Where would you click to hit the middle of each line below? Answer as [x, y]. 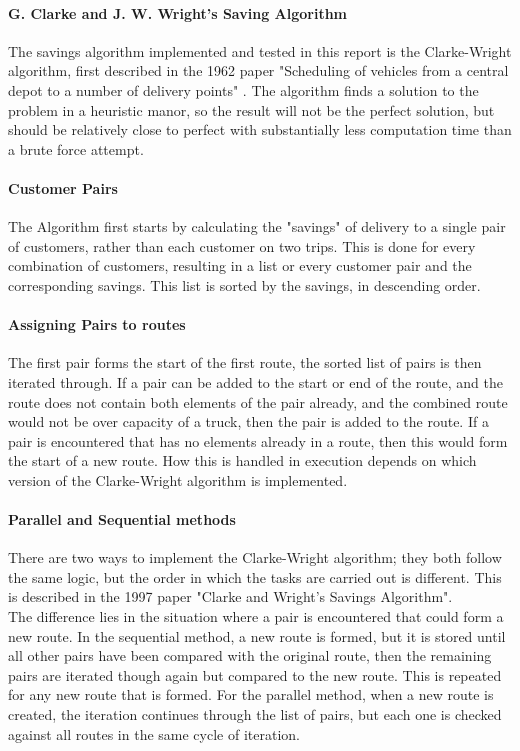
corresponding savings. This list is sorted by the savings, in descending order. [244, 284]
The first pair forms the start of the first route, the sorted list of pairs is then [245, 362]
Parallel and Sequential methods [122, 519]
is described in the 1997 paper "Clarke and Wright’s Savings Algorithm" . [230, 596]
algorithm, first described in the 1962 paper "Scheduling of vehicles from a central [258, 70]
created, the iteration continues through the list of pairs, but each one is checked [255, 714]
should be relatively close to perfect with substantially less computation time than [260, 129]
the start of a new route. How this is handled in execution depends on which [242, 460]
